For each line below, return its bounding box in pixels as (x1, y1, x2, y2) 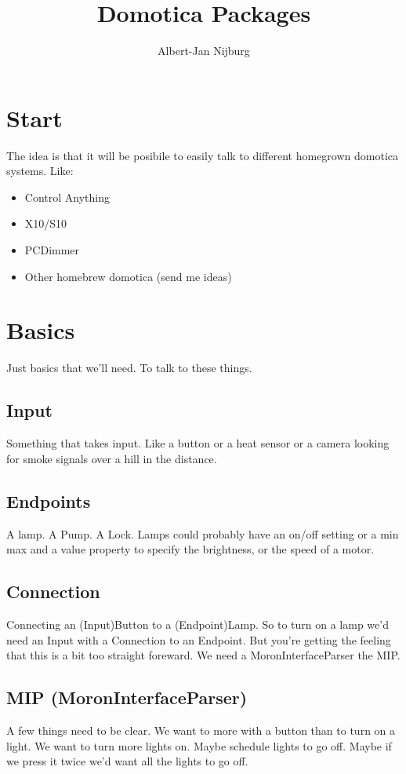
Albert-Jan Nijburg (158, 42, 250, 59)
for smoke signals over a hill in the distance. (6, 450, 217, 466)
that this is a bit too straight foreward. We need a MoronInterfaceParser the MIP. (6, 647, 401, 663)
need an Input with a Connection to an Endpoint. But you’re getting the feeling (6, 631, 391, 648)
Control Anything (24, 188, 110, 205)
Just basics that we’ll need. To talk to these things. (6, 360, 252, 376)
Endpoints (6, 488, 91, 513)
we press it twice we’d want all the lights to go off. (6, 753, 248, 769)
